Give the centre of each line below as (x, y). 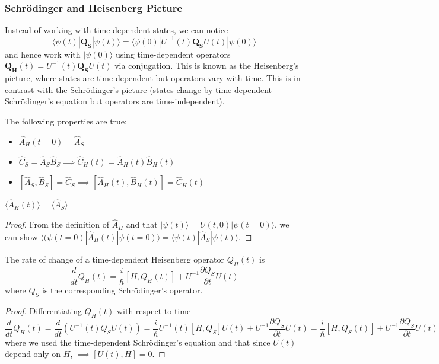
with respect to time (154, 311)
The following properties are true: (66, 121)
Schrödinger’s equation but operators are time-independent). (115, 101)
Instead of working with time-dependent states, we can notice (117, 30)
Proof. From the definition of (57, 224)
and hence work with (43, 54)
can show (21, 236)
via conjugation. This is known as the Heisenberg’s (207, 66)
